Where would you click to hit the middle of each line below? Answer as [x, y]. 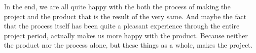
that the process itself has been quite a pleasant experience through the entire [122, 26]
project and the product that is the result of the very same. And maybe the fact [125, 16]
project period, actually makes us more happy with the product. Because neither [126, 35]
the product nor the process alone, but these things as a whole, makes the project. [128, 45]
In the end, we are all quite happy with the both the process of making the [117, 6]
